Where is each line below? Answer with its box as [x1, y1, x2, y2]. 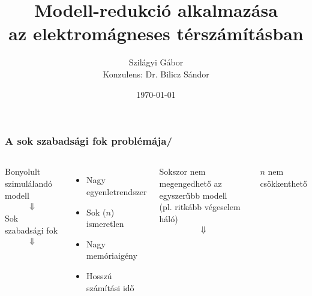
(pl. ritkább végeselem [159, 201, 241, 213]
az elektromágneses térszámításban [8, 21, 304, 46]
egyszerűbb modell [159, 189, 227, 201]
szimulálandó [5, 177, 53, 189]
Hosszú [86, 269, 112, 282]
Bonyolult [5, 165, 41, 178]
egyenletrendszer [86, 185, 147, 198]
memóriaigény [86, 249, 137, 262]
